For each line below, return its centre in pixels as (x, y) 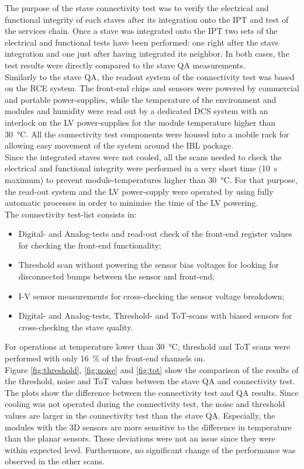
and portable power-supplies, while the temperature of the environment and (141, 99)
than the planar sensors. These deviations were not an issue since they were (140, 438)
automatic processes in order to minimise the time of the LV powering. (132, 203)
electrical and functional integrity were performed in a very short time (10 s (141, 168)
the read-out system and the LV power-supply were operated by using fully (139, 191)
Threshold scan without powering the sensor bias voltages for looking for (148, 265)
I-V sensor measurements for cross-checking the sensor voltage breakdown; (151, 296)
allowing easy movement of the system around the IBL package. (119, 145)
